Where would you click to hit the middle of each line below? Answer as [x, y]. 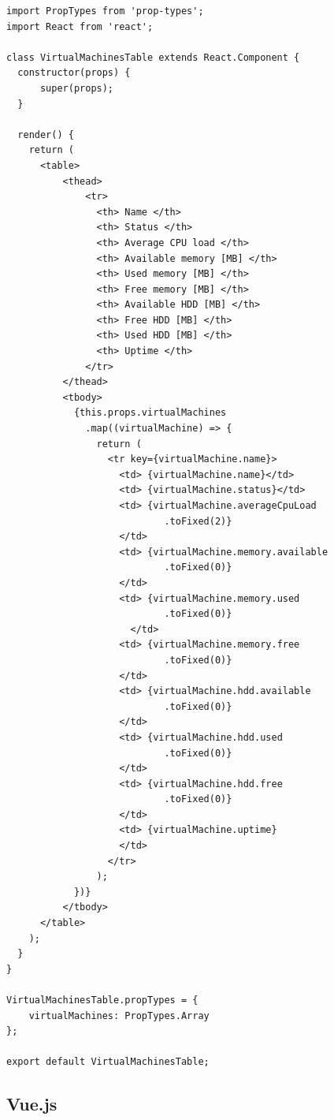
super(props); [77, 88]
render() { [46, 134]
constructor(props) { [74, 73]
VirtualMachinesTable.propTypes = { [102, 1000]
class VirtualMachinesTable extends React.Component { [153, 57]
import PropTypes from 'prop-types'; [105, 11]
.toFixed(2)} [198, 521]
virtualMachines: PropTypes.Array [119, 1015]
